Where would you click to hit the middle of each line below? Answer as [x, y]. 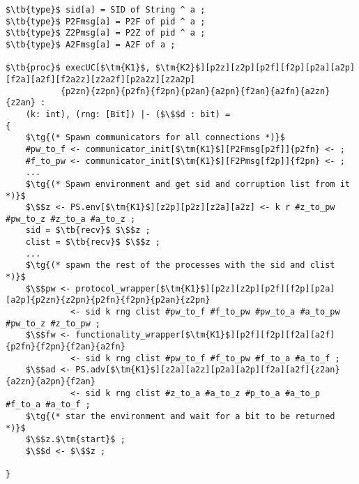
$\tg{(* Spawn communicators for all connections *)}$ [155, 138]
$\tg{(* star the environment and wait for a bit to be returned [180, 416]
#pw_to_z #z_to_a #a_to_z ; [71, 219]
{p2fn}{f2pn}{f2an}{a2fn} [66, 347]
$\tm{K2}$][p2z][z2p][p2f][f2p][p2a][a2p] [255, 68]
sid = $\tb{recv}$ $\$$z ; [88, 230]
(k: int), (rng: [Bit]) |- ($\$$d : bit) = [128, 114]
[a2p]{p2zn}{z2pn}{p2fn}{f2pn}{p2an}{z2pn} [108, 300]
